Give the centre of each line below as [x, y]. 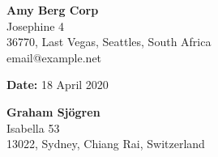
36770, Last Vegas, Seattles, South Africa [109, 42]
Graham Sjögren [53, 111]
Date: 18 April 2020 [58, 85]
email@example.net [54, 57]
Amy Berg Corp [53, 10]
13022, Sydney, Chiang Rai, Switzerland [106, 144]
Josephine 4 [36, 25]
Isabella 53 [33, 127]
